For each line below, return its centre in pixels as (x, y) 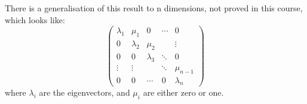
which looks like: (35, 19)
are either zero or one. (183, 92)
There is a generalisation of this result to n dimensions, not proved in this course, (154, 8)
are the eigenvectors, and (85, 92)
